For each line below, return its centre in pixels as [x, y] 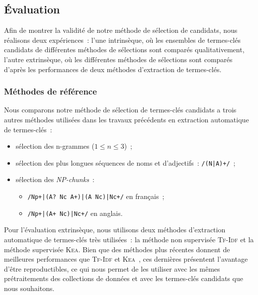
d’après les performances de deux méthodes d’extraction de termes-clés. [113, 69]
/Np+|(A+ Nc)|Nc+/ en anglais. [75, 213]
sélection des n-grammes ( [55, 146]
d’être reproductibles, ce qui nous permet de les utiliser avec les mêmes [112, 268]
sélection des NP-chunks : [55, 179]
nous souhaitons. [29, 288]
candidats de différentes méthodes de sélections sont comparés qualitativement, [124, 49]
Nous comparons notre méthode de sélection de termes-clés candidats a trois [120, 110]
